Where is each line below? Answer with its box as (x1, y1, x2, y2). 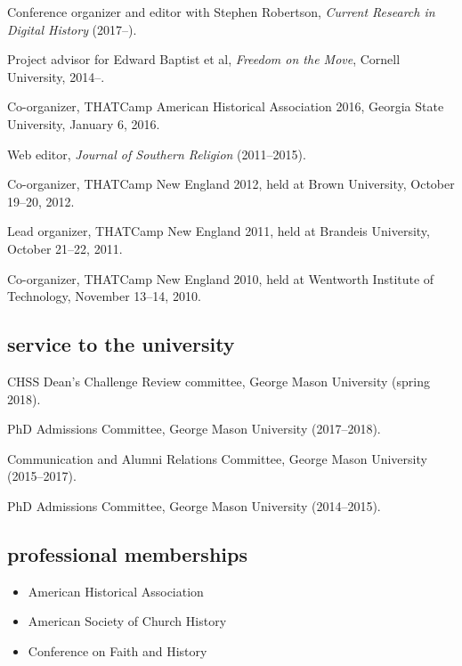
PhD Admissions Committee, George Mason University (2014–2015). (7, 496, 381, 515)
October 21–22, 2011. (7, 239, 123, 257)
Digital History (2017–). (7, 20, 137, 38)
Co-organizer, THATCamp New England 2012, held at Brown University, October (7, 175, 455, 193)
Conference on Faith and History (28, 641, 207, 660)
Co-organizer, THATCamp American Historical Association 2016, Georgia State (7, 97, 444, 116)
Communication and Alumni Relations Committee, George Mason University (7, 449, 427, 467)
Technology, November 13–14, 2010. (7, 287, 201, 305)
